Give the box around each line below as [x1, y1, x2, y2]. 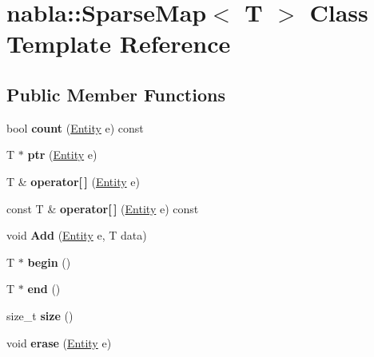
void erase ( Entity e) [6, 334, 112, 351]
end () [27, 280, 61, 297]
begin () [27, 253, 71, 270]
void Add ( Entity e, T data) [6, 227, 147, 244]
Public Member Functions [6, 81, 225, 106]
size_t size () [6, 307, 74, 323]
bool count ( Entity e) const [6, 119, 144, 136]
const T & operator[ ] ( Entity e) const [6, 200, 199, 216]
